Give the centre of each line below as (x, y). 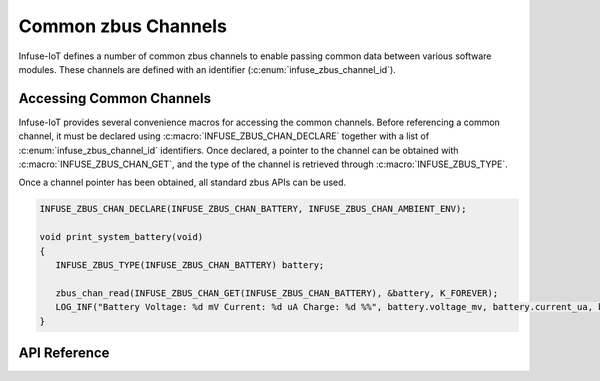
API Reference (64, 352)
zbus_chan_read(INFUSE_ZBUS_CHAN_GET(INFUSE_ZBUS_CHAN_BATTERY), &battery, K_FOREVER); (277, 293)
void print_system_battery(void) (121, 237)
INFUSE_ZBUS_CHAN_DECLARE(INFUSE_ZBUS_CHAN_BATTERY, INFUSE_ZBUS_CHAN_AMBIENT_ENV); (253, 209)
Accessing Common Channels (115, 98)
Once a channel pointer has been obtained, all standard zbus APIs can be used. (182, 182)
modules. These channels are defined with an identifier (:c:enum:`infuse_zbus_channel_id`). (207, 69)
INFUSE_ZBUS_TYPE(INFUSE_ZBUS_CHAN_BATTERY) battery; (190, 264)
